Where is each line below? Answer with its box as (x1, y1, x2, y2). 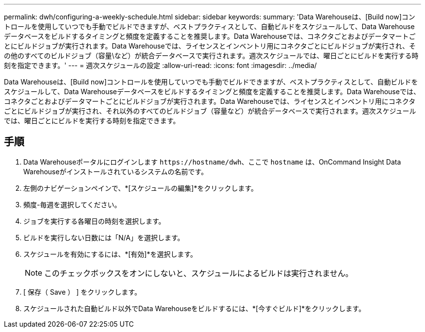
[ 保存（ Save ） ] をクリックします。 (23, 287, 141, 296)
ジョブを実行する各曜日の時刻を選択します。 (23, 216, 165, 225)
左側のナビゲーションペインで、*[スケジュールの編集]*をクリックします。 (23, 183, 258, 192)
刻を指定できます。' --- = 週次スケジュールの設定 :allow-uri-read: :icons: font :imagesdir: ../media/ (4, 61, 317, 69)
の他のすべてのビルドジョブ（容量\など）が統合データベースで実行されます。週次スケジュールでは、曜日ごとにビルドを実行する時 (4, 51, 419, 60)
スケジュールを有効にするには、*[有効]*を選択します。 (23, 249, 197, 258)
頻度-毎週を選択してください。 (23, 200, 121, 209)
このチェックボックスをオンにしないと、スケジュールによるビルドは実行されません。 (44, 268, 353, 278)
